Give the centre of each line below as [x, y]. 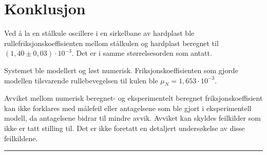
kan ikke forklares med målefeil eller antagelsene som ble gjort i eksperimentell [128, 108]
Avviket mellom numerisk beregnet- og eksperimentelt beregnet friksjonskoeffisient [133, 98]
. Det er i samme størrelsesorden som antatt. [142, 53]
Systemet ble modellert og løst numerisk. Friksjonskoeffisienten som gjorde [121, 70]
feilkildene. [21, 138]
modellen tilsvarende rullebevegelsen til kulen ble [81, 80]
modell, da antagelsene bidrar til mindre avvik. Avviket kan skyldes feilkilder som [132, 118]
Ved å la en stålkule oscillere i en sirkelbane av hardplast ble [99, 33]
